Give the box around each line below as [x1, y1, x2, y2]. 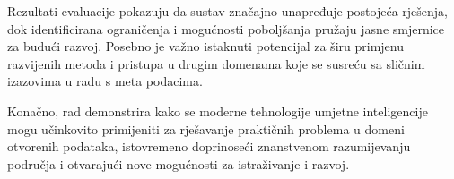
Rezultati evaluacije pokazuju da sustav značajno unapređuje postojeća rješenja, [7, 2, 449, 20]
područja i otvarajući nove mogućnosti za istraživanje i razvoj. [7, 154, 350, 173]
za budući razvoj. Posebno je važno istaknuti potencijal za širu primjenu [7, 37, 404, 55]
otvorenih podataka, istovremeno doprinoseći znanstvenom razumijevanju [7, 137, 411, 156]
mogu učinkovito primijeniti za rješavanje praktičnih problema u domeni [7, 119, 405, 138]
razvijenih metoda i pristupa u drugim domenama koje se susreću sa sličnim [7, 54, 425, 72]
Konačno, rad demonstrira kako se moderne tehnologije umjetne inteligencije [7, 101, 428, 120]
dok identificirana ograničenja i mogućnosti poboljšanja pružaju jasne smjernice [7, 19, 445, 38]
